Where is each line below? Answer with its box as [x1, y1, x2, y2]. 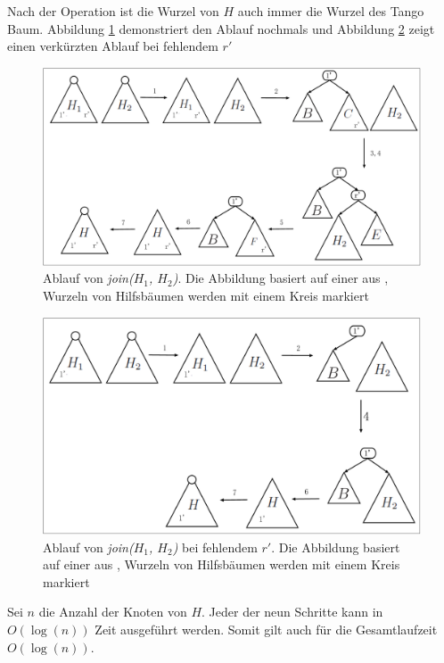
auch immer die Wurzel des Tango [237, 2, 424, 20]
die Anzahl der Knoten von [38, 602, 187, 621]
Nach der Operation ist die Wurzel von [7, 2, 219, 20]
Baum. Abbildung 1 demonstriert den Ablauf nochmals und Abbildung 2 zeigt [7, 19, 435, 37]
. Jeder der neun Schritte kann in [201, 602, 383, 621]
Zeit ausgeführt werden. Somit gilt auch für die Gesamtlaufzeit [95, 619, 438, 638]
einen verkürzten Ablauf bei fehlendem [7, 37, 218, 55]
